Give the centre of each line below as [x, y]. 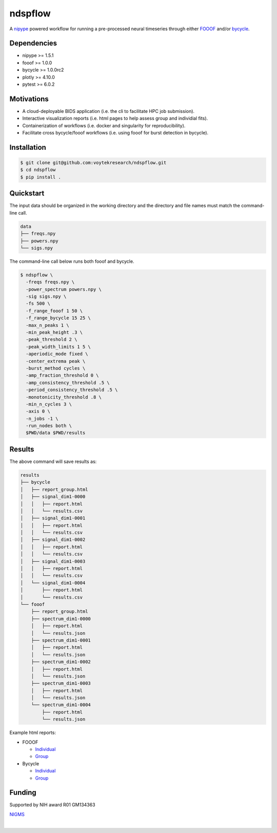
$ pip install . [41, 177]
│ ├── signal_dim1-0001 [53, 518]
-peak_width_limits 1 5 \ [58, 347]
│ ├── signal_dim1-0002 [53, 540]
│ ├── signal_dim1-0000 [53, 497]
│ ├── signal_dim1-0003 [53, 561]
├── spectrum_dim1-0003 [61, 683]
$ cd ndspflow [38, 170]
